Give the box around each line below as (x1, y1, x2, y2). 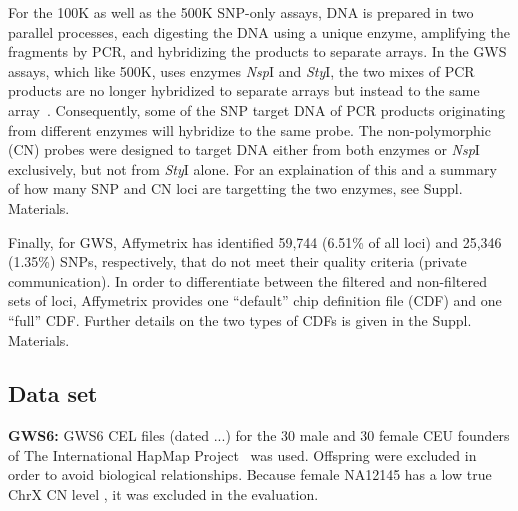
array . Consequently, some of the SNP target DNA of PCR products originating (8, 99, 506, 120)
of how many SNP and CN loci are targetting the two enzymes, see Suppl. (8, 178, 463, 199)
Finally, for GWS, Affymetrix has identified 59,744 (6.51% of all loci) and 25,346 (8, 231, 502, 252)
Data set (8, 378, 98, 409)
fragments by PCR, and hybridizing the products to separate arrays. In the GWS (8, 41, 507, 62)
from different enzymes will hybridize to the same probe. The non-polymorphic (8, 119, 491, 140)
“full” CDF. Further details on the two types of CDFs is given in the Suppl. (8, 309, 472, 330)
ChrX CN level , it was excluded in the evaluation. (8, 484, 319, 505)
